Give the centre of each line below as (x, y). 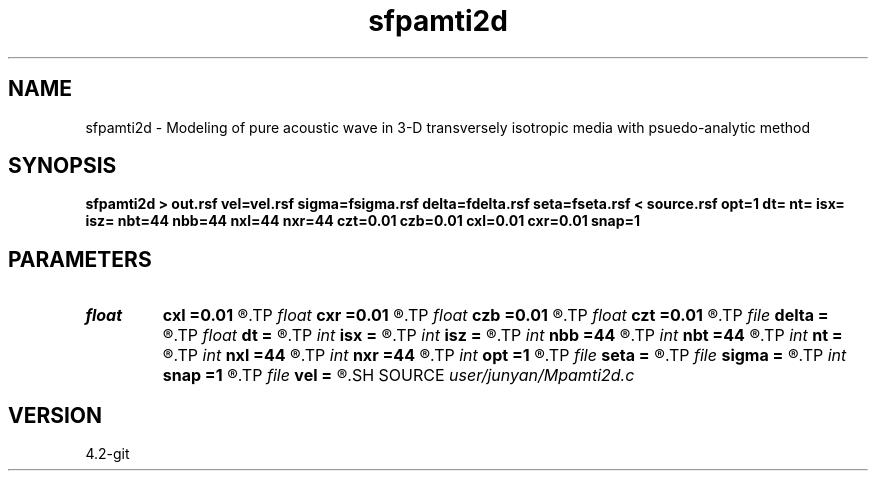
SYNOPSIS (62, 166)
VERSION (55, 415)
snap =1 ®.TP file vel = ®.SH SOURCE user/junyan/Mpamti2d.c (398, 375)
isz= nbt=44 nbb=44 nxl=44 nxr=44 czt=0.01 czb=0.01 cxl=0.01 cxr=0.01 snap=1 (363, 221)
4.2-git (107, 454)
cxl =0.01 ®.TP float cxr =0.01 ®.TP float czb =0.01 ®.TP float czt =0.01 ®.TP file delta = (495, 315)
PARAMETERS (80, 259)
